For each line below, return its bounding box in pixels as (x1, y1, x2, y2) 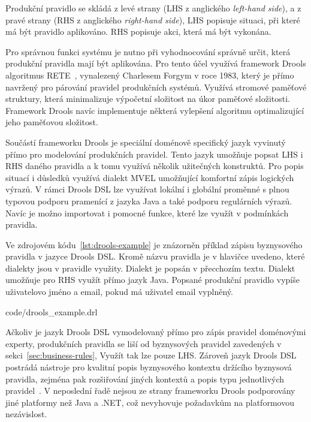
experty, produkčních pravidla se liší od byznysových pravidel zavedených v (5, 337, 282, 349)
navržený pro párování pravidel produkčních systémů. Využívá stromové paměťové (5, 80, 307, 93)
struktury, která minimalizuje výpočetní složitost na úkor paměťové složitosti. (5, 92, 291, 105)
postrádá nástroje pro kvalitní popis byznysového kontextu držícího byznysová (5, 361, 292, 373)
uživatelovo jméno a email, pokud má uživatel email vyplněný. (5, 285, 233, 298)
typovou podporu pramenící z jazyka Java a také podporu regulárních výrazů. (5, 194, 292, 207)
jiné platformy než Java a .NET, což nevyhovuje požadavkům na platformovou (5, 396, 294, 408)
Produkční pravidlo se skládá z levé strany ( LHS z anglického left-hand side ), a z (5, 2, 301, 14)
